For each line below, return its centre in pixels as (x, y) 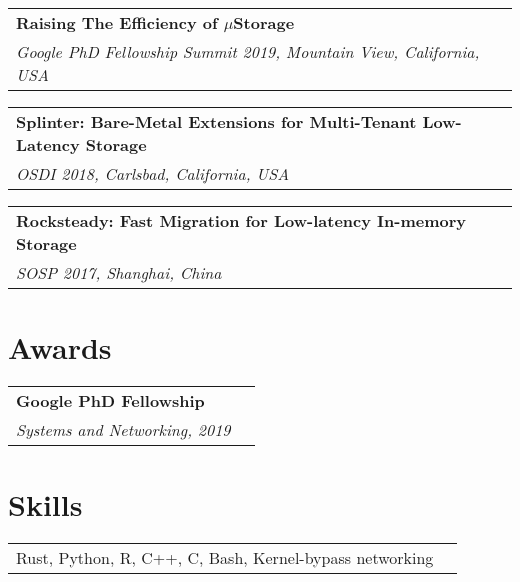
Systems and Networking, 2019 (123, 430)
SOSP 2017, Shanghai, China (119, 272)
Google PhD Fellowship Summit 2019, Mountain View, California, (248, 51)
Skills (45, 504)
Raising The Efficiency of (117, 22)
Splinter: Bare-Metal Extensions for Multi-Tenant (216, 121)
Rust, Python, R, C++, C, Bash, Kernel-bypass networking (225, 558)
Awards (60, 347)
